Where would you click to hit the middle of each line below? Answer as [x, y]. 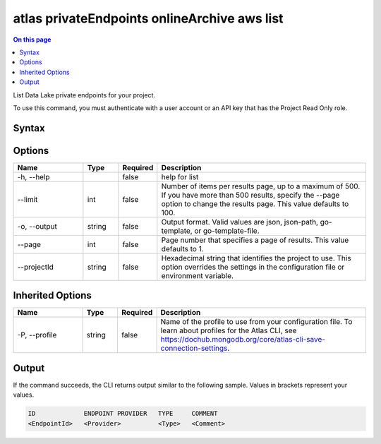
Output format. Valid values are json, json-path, [240, 222]
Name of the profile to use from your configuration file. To [256, 322]
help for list [180, 176]
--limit [28, 199]
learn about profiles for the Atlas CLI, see [229, 330]
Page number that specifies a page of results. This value [255, 240]
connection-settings [194, 348]
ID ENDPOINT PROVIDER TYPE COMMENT [123, 414]
